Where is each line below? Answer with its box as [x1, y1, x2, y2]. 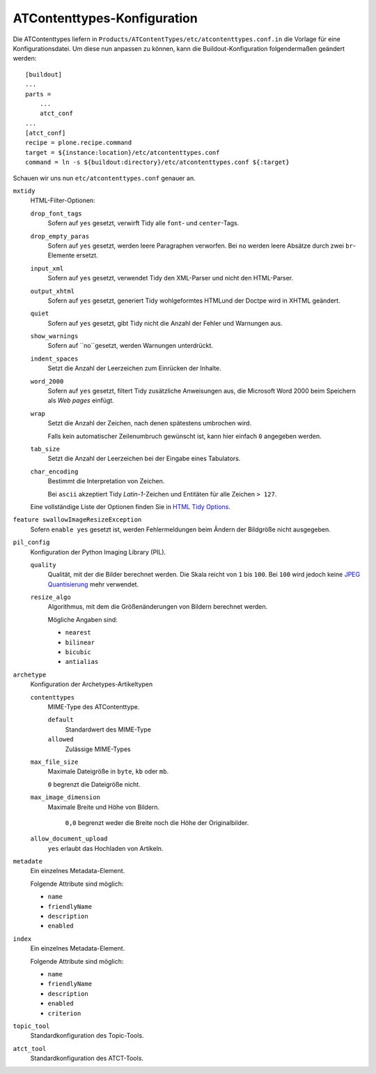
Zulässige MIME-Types [65, 745, 132, 753]
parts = [25, 90, 52, 98]
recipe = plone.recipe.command [25, 139, 132, 146]
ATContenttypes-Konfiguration [13, 10, 198, 26]
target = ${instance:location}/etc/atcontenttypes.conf [25, 149, 220, 156]
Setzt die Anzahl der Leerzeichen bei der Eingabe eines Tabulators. [47, 454, 241, 463]
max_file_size [30, 757, 79, 766]
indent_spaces [30, 354, 79, 363]
